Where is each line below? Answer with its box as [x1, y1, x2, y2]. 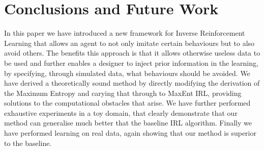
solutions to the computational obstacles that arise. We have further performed [4, 97, 251, 108]
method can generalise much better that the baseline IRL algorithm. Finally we [4, 117, 252, 128]
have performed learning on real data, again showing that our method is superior [4, 128, 256, 138]
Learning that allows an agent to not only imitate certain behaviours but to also [4, 37, 255, 48]
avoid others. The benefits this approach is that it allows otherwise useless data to [4, 47, 260, 58]
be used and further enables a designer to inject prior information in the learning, [4, 57, 258, 68]
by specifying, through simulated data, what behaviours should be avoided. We [4, 67, 250, 78]
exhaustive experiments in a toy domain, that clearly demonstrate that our [4, 107, 238, 118]
